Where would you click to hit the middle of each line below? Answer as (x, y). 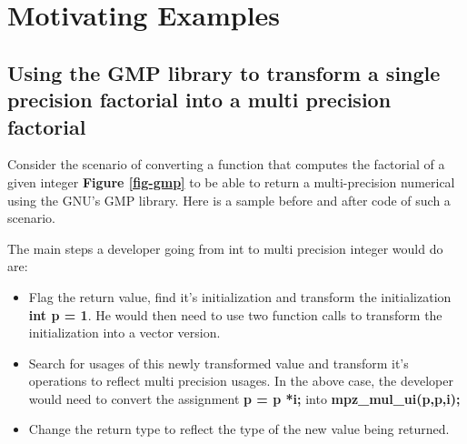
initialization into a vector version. (124, 333)
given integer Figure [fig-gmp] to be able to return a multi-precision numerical (231, 182)
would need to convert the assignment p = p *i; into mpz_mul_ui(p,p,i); (244, 398)
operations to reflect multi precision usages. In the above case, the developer (241, 381)
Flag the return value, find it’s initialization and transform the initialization (240, 296)
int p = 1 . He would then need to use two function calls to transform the (235, 314)
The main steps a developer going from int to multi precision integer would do (225, 248)
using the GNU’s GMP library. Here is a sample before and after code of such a (229, 200)
